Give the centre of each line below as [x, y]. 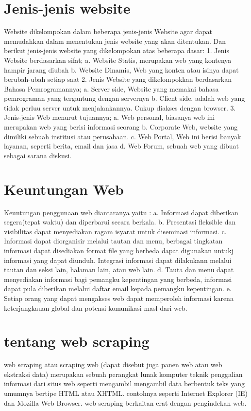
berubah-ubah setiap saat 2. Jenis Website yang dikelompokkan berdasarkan [118, 79]
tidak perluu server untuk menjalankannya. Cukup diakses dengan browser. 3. [120, 107]
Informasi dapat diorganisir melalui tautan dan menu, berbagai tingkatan [113, 241]
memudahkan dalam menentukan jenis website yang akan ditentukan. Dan [115, 41]
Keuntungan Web [64, 189]
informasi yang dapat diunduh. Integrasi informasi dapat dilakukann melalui [118, 260]
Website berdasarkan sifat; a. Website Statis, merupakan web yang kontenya [118, 60]
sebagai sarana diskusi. [38, 155]
